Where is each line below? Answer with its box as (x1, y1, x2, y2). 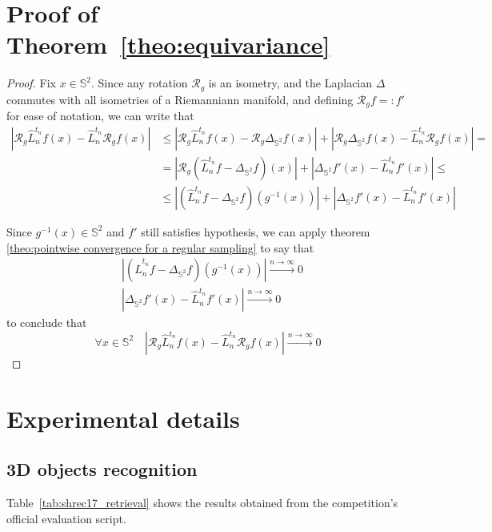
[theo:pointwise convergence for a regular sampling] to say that (6, 239, 314, 256)
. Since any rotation (91, 75, 188, 91)
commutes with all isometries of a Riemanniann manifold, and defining (6, 91, 354, 107)
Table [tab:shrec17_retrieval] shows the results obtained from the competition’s (6, 494, 398, 510)
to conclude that (6, 314, 87, 331)
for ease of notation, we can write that (6, 107, 194, 124)
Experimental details (6, 401, 240, 434)
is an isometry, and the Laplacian (208, 75, 373, 91)
